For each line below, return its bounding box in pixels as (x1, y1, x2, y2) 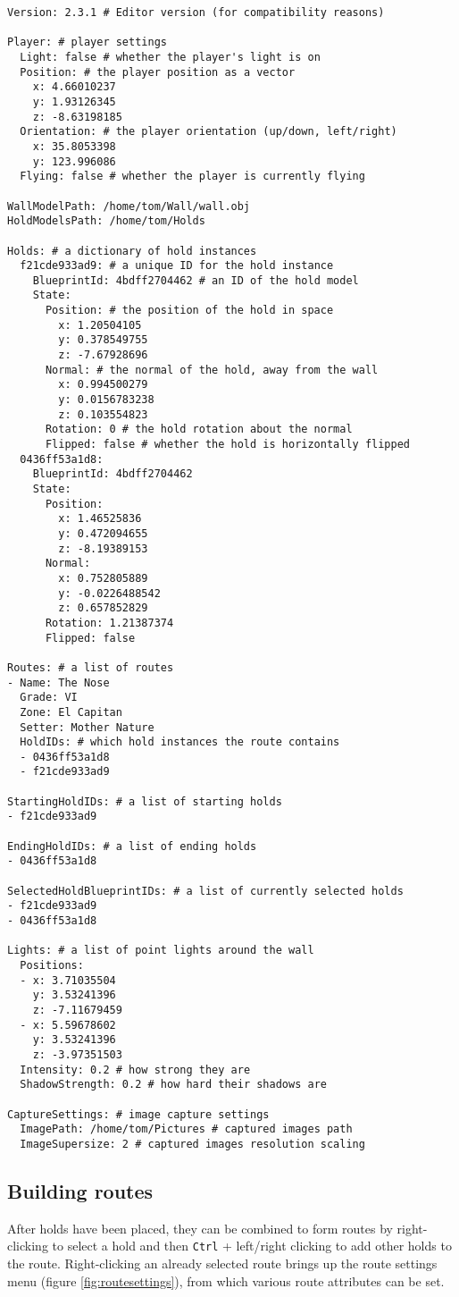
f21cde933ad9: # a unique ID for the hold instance (20, 259, 334, 273)
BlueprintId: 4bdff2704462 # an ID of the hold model (32, 274, 359, 287)
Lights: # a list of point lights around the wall (7, 944, 314, 957)
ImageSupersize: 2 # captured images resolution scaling (20, 1137, 365, 1150)
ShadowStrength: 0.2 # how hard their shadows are (20, 1078, 327, 1091)
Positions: (20, 959, 84, 972)
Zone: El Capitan (20, 705, 122, 719)
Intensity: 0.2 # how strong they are (20, 1063, 251, 1076)
